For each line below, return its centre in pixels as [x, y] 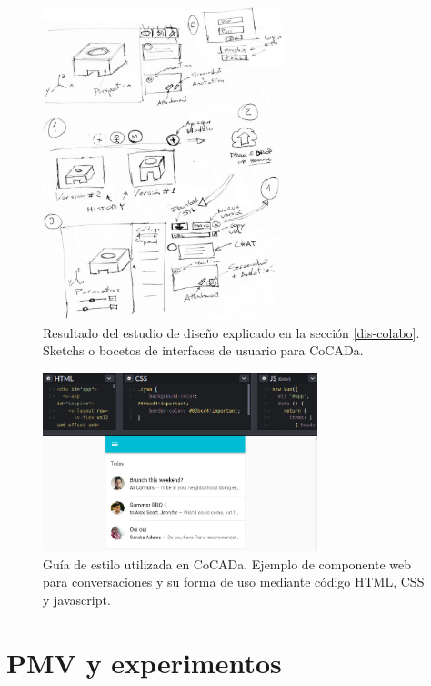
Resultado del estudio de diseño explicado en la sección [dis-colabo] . [231, 332]
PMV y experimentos [144, 662]
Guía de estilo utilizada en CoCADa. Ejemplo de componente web [227, 563]
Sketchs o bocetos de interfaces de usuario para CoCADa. [203, 350]
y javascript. [77, 599]
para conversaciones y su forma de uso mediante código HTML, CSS [234, 582]
